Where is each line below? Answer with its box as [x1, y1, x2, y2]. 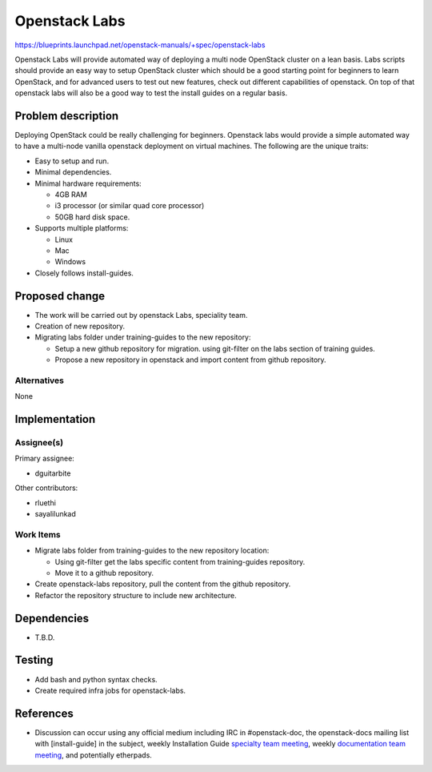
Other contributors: [14, 483, 78, 493]
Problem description [14, 109, 119, 123]
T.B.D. [34, 633, 55, 642]
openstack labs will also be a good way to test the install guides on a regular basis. [14, 88, 288, 98]
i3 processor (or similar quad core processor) [54, 201, 205, 211]
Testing [14, 653, 54, 667]
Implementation [14, 412, 96, 426]
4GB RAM [54, 189, 87, 199]
